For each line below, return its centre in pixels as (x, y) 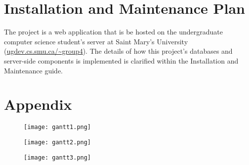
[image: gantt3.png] (58, 157)
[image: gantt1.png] (58, 127)
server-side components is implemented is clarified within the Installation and (121, 60)
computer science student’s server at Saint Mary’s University (96, 41)
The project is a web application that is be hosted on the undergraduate (113, 32)
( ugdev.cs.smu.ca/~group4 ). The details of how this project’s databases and (118, 51)
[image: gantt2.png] (58, 142)
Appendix (38, 104)
